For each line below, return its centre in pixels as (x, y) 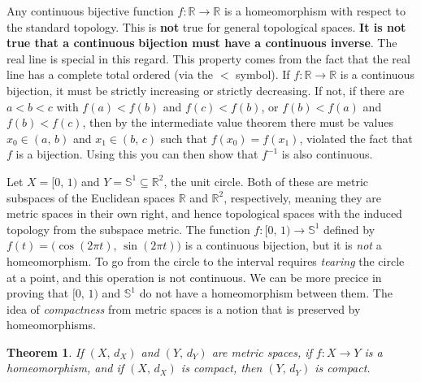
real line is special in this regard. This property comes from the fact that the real (208, 58)
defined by (349, 229)
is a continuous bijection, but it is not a (283, 245)
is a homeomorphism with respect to (315, 11)
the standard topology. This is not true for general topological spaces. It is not (206, 26)
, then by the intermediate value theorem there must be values (238, 122)
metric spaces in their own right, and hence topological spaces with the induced (204, 213)
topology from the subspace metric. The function (128, 229)
